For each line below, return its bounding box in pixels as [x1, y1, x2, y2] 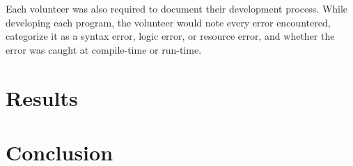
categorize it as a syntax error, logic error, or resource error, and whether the [6, 29, 335, 43]
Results [6, 83, 78, 112]
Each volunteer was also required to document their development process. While [6, 1, 348, 15]
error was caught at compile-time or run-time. [6, 42, 202, 56]
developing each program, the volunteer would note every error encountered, [6, 15, 331, 29]
